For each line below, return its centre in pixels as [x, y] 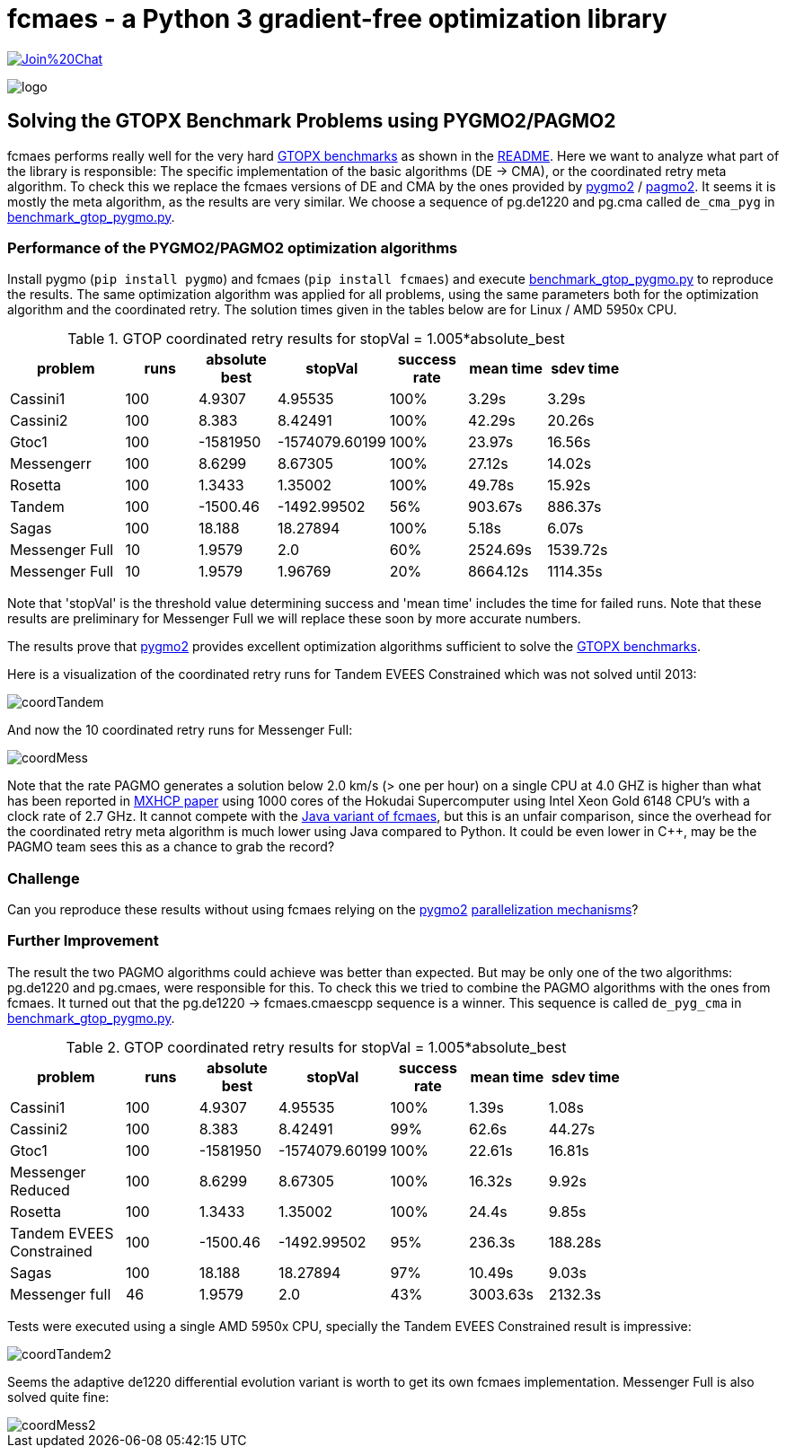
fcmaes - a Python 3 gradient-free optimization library [337, 19]
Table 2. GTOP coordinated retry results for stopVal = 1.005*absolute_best [316, 1047]
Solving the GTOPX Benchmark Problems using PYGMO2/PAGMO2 [312, 121]
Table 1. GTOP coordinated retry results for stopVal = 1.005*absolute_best [316, 339]
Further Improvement [83, 941]
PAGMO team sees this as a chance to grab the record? [171, 847]
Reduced [40, 1190]
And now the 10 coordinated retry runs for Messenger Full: [180, 730]
